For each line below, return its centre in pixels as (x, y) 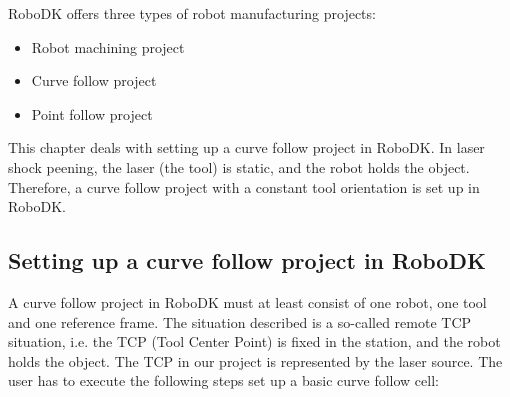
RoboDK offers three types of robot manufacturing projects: (192, 13)
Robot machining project (108, 46)
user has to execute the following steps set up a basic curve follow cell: (223, 380)
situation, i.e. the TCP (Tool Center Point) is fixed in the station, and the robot (254, 341)
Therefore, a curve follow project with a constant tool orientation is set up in (244, 186)
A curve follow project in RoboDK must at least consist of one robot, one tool (247, 301)
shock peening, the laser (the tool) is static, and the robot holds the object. (239, 166)
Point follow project (92, 113)
